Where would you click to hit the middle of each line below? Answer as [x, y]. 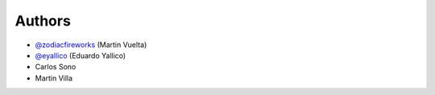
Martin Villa [54, 78]
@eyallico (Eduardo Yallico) [81, 55]
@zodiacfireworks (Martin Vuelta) [91, 45]
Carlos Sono [56, 67]
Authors [43, 21]
